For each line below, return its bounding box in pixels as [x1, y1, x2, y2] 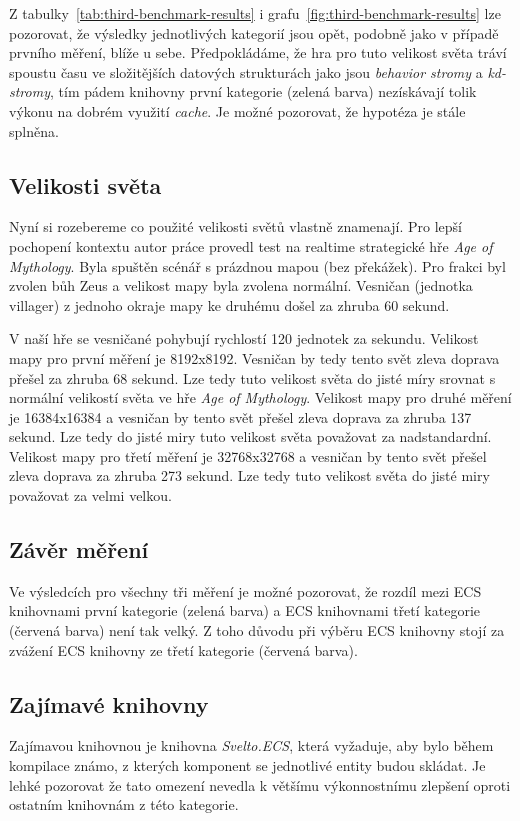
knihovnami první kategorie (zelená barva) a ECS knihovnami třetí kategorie [9, 600, 480, 621]
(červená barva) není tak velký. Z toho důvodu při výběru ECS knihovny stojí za [9, 620, 505, 641]
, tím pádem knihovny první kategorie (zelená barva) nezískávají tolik [49, 81, 477, 102]
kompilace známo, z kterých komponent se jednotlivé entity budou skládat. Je [9, 755, 486, 776]
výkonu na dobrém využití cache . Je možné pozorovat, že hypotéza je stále [9, 100, 466, 121]
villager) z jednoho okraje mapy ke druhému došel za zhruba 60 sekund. [9, 294, 450, 315]
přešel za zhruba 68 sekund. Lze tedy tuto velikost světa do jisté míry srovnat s [9, 367, 496, 388]
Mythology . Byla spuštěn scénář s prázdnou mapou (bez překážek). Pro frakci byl [9, 255, 506, 276]
